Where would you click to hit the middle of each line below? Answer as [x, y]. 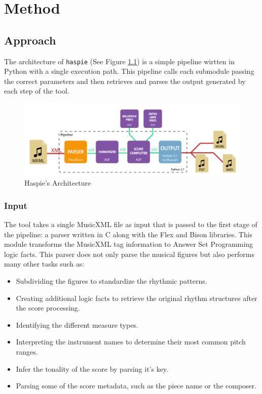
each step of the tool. [37, 91]
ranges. [27, 352]
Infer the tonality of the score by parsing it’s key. [92, 368]
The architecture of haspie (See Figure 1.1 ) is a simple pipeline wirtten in [119, 61]
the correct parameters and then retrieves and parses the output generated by [125, 81]
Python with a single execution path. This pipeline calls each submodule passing [129, 71]
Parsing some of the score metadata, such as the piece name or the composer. [136, 386]
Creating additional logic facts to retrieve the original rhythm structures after [137, 298]
